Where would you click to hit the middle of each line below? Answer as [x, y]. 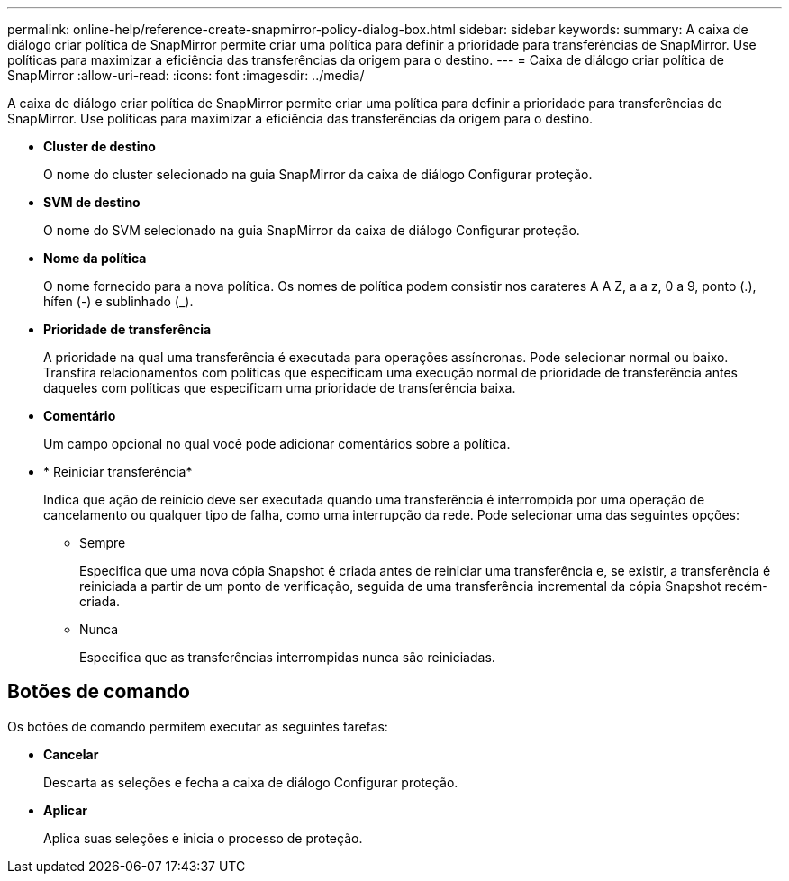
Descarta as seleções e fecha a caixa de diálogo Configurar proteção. [251, 782]
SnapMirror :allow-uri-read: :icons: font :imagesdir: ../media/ [186, 75]
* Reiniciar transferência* [118, 472]
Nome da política [95, 258]
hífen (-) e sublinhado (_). [118, 301]
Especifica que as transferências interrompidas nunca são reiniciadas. [287, 657]
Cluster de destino [100, 146]
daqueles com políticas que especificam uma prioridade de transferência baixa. [280, 388]
